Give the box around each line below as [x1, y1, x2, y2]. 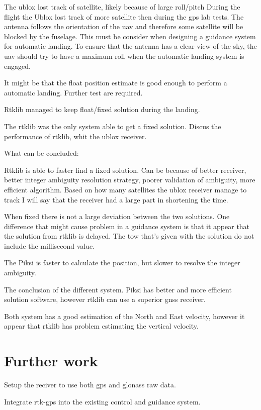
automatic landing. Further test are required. [4, 87, 143, 97]
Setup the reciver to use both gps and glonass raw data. [4, 379, 176, 390]
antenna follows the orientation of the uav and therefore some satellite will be [4, 21, 243, 32]
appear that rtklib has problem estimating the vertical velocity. [4, 321, 199, 331]
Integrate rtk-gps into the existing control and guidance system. [4, 396, 201, 406]
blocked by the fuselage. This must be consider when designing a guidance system [4, 31, 256, 41]
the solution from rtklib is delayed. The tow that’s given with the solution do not [4, 231, 254, 241]
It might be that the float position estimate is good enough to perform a [4, 77, 227, 88]
